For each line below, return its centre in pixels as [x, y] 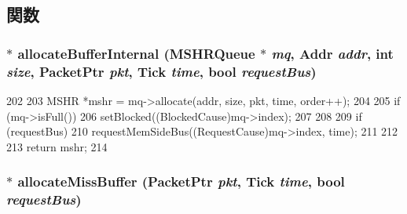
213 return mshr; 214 [57, 146]
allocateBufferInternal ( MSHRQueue [136, 53]
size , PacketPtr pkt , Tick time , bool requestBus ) [161, 71]
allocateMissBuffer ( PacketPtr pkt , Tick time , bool [181, 181]
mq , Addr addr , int [332, 53]
